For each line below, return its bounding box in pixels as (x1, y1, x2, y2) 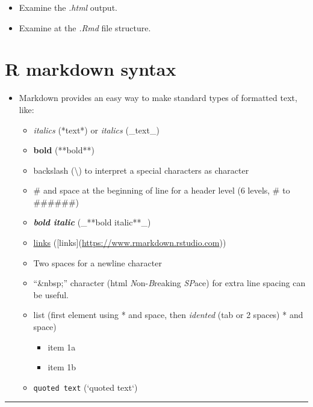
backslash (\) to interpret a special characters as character (33, 164, 249, 176)
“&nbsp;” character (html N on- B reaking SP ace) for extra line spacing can (33, 277, 306, 289)
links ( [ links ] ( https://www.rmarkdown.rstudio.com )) (33, 236, 226, 249)
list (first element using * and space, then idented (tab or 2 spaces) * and (33, 308, 303, 321)
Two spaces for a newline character (33, 256, 162, 269)
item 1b (48, 361, 76, 373)
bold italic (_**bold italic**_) (33, 216, 151, 228)
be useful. (33, 288, 69, 301)
